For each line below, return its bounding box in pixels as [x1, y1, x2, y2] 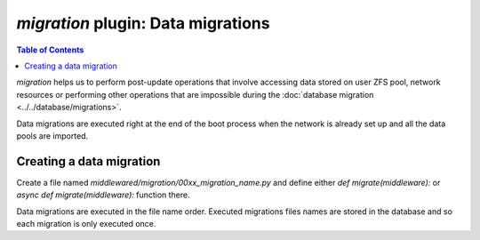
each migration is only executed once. [16, 218, 156, 228]
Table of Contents [16, 44, 84, 55]
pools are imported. [16, 130, 89, 141]
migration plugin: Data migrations [16, 13, 270, 33]
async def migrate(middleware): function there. [16, 189, 190, 200]
